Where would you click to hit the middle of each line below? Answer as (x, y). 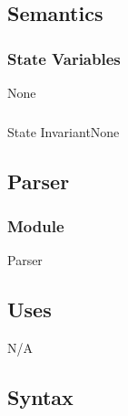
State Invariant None (64, 131)
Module (36, 225)
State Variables (64, 58)
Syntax (40, 396)
